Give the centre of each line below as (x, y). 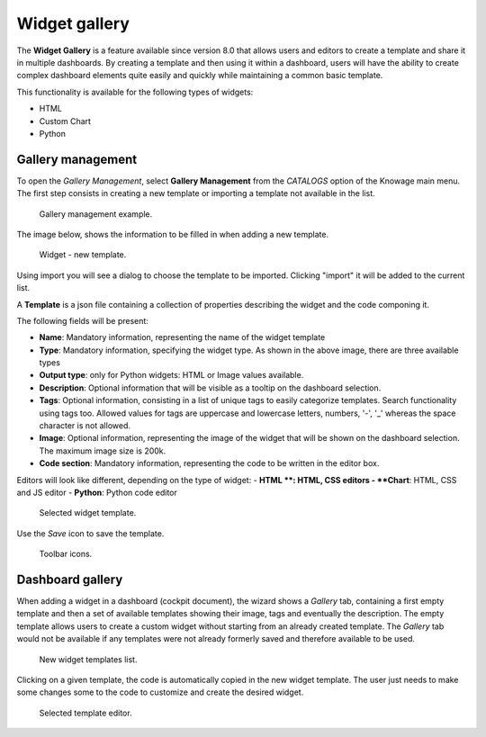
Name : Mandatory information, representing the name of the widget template (182, 337)
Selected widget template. (88, 513)
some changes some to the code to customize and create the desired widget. (160, 692)
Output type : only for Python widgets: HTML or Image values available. (171, 375)
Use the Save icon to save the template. (90, 533)
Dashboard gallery (70, 579)
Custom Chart (65, 121)
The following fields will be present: (82, 320)
